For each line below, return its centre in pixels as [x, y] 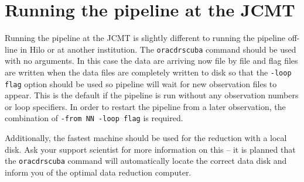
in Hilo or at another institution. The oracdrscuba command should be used [158, 49]
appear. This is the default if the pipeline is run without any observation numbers [152, 95]
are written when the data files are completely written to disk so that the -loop [148, 72]
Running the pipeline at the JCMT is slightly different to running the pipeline [145, 38]
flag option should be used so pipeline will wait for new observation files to [141, 83]
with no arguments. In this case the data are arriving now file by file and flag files [151, 61]
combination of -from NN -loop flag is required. [94, 118]
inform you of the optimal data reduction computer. [98, 172]
